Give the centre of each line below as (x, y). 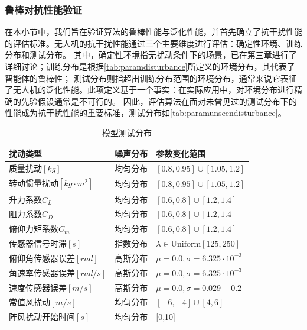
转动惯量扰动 (34, 183)
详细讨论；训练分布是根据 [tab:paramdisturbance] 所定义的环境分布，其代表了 (150, 66)
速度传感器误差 (38, 287)
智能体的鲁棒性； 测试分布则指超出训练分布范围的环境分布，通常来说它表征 (151, 78)
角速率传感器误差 (42, 272)
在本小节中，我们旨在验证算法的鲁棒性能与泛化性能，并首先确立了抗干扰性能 (153, 32)
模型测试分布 (127, 132)
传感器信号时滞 (38, 243)
